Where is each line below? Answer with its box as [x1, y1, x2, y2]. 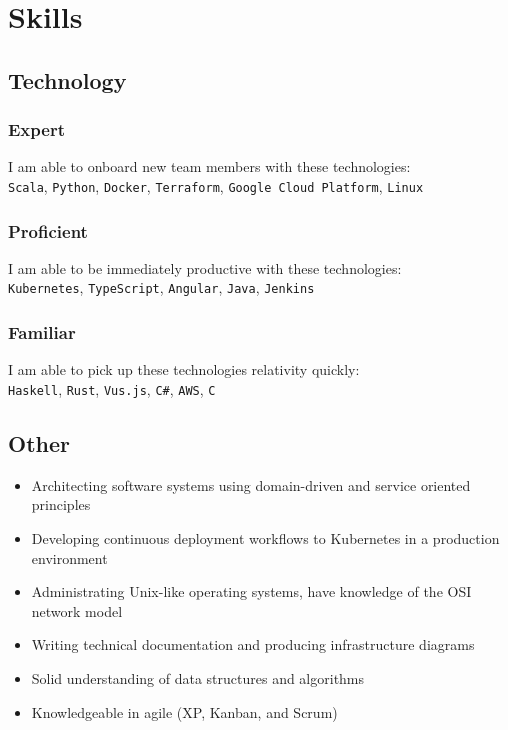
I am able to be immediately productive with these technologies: [8, 257, 402, 278]
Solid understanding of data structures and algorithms [31, 667, 365, 688]
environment [31, 547, 108, 568]
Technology [8, 64, 127, 95]
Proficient [8, 218, 88, 243]
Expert [8, 117, 65, 142]
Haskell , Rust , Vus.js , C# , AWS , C [8, 378, 216, 399]
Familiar [8, 320, 76, 345]
